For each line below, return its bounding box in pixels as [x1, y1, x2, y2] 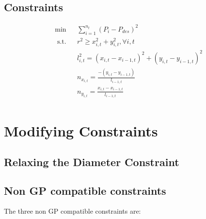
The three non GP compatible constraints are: [4, 205, 141, 216]
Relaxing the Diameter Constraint [4, 154, 179, 169]
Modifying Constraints [4, 121, 158, 141]
